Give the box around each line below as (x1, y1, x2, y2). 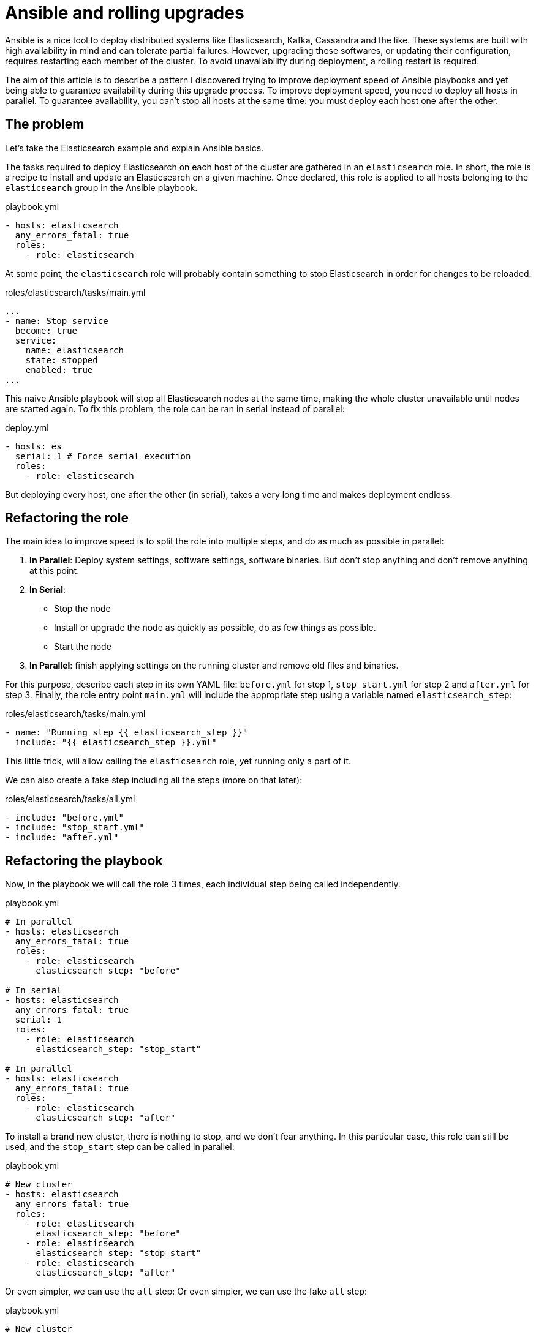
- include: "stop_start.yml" (5, 822, 145, 833)
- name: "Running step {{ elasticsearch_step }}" (5, 728, 248, 738)
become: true (15, 325, 78, 336)
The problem (5, 116, 85, 132)
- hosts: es (5, 441, 62, 451)
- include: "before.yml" (5, 813, 124, 823)
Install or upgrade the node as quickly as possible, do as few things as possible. (54, 622, 376, 633)
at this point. (29, 565, 80, 576)
